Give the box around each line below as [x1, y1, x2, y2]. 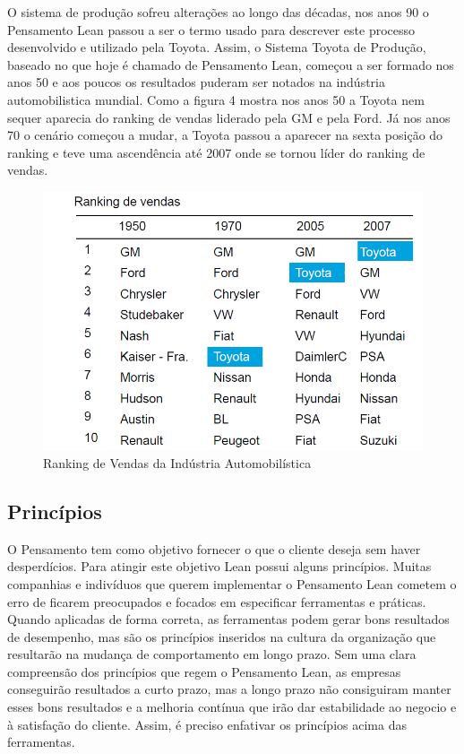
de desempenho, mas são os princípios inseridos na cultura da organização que [7, 627, 436, 646]
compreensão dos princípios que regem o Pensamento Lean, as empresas [7, 662, 401, 680]
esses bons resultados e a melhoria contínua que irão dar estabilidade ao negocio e [7, 698, 457, 716]
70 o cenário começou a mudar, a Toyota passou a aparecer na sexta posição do [7, 126, 443, 144]
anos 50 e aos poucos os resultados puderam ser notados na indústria [7, 73, 386, 91]
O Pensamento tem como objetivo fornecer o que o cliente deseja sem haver [7, 539, 421, 558]
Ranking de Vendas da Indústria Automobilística [43, 453, 312, 472]
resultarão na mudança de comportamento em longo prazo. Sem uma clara [7, 645, 417, 663]
